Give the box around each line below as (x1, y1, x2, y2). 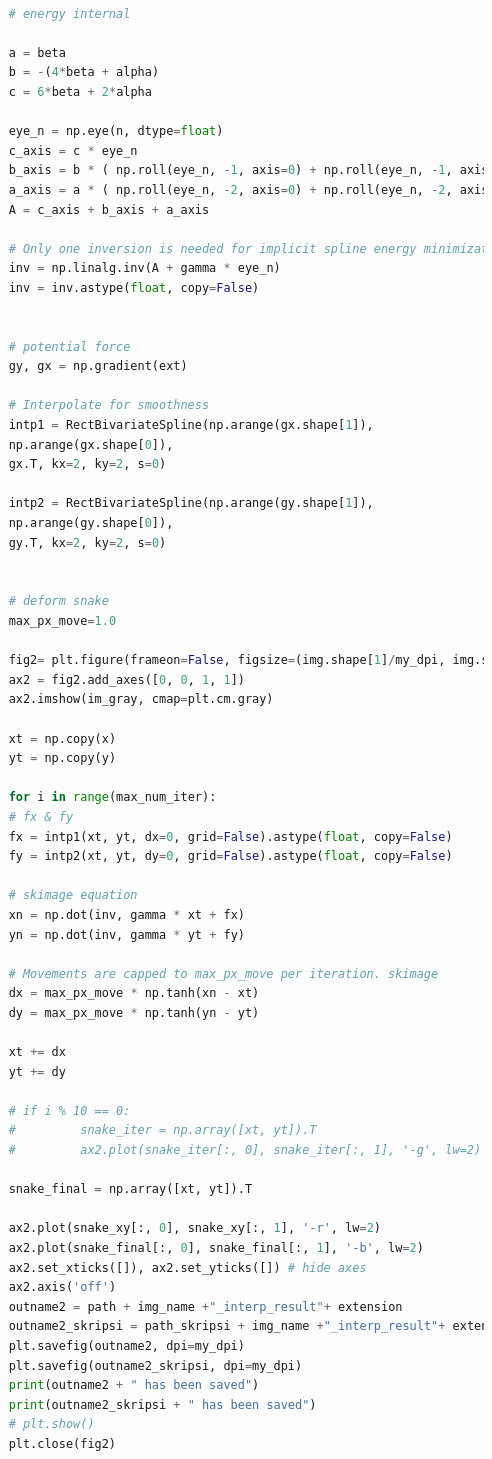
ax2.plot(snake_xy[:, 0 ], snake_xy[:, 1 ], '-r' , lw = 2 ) (8, 1221, 381, 1236)
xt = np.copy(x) (8, 731, 117, 746)
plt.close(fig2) (8, 1436, 117, 1451)
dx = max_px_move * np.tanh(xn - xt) (8, 986, 260, 1001)
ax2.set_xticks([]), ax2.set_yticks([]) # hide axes (8, 1260, 367, 1275)
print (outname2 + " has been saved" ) (8, 1378, 260, 1393)
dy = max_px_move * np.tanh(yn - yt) (8, 1005, 260, 1020)
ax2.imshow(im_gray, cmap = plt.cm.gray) (8, 692, 274, 707)
